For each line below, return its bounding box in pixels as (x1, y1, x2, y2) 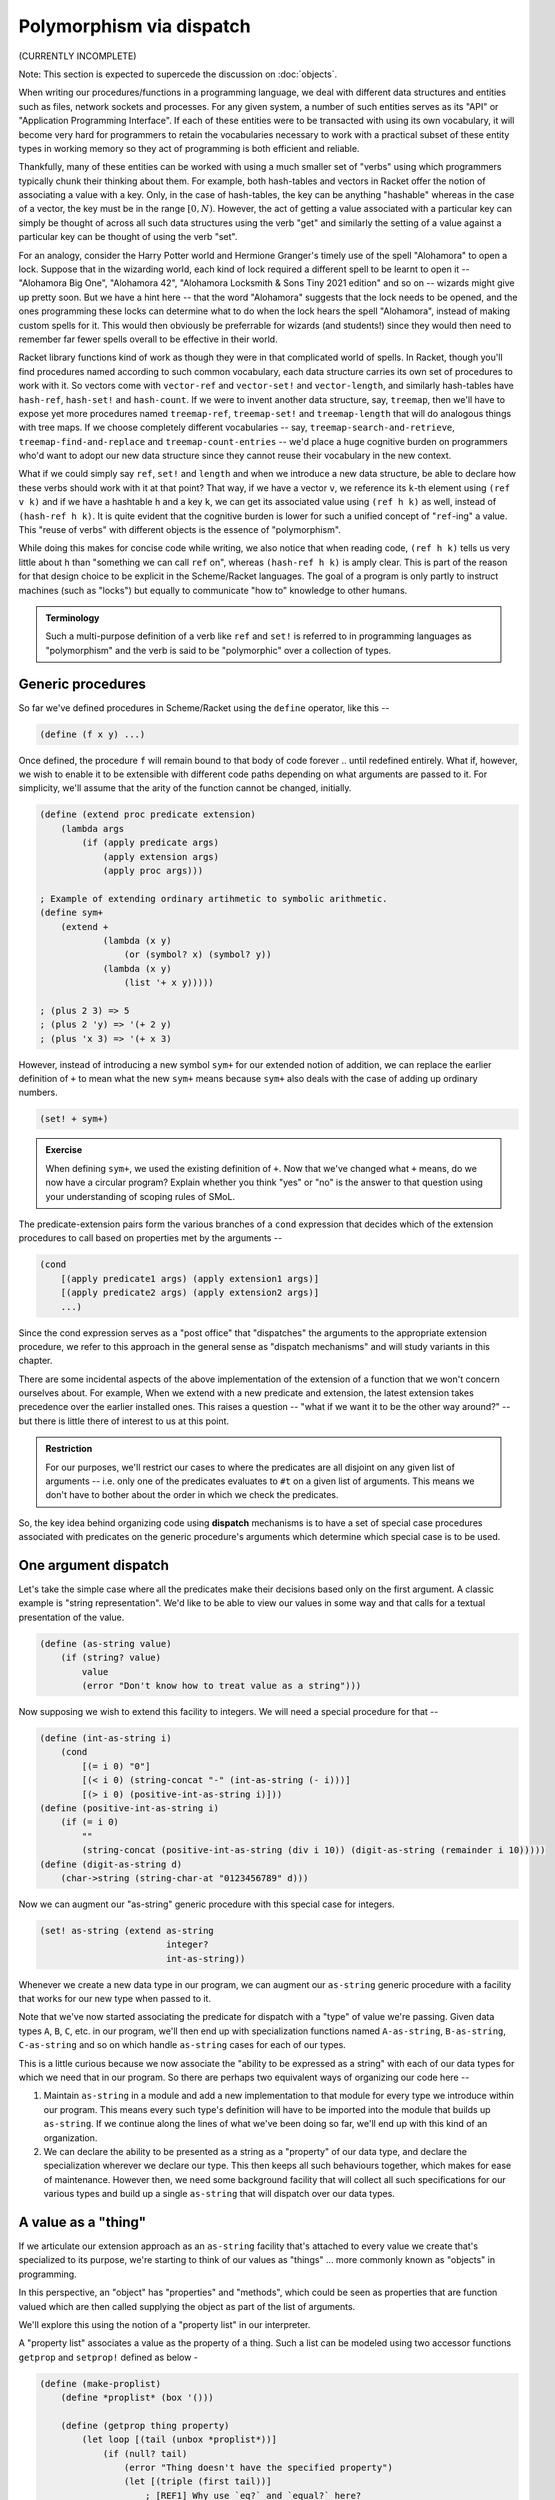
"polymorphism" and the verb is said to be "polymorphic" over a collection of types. (45, 644, 392, 656)
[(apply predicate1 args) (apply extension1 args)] (60, 1273, 320, 1284)
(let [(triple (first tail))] (123, 2476, 272, 2487)
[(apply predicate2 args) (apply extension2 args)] (60, 1287, 320, 1299)
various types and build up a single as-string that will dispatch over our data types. (43, 2188, 395, 2200)
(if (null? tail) (102, 2448, 188, 2459)
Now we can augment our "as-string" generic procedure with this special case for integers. (18, 1898, 395, 1910)
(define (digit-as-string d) (39, 1858, 183, 1870)
